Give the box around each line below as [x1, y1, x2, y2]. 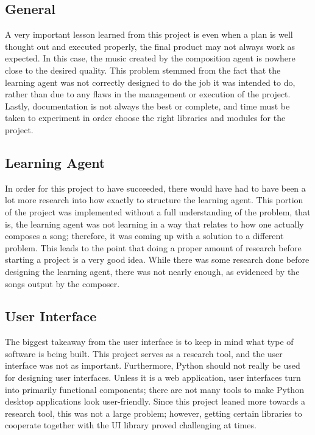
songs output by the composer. [5, 277, 120, 290]
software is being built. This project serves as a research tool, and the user [5, 347, 283, 360]
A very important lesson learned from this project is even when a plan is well [5, 28, 293, 41]
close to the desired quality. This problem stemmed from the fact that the [5, 63, 281, 76]
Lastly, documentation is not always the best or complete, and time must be [5, 99, 290, 112]
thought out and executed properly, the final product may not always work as [5, 40, 295, 52]
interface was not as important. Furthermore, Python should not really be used [5, 359, 300, 372]
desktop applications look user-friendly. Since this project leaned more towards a [5, 395, 305, 408]
